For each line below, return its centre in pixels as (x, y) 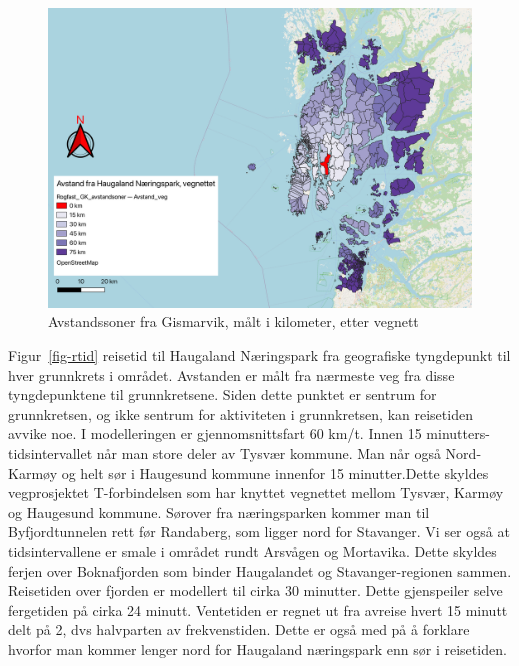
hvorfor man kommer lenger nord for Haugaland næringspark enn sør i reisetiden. (257, 648)
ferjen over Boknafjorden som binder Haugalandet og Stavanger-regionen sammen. (260, 570)
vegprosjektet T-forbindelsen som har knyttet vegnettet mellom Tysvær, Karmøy (256, 492)
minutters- (458, 433)
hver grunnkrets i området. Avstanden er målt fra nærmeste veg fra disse (231, 374)
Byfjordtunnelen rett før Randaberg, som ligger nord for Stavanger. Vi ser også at (259, 531)
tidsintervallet (50, 452)
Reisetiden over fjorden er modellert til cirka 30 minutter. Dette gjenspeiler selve (255, 590)
